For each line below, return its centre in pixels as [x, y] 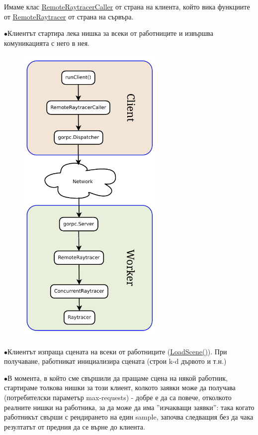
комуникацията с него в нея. [47, 43]
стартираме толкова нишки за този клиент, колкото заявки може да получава [120, 387]
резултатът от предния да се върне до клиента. [75, 426]
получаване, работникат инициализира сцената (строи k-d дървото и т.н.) [115, 361]
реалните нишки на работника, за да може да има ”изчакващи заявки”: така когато [129, 407]
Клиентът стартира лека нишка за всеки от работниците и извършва [110, 33]
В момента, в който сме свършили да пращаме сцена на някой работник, [118, 378]
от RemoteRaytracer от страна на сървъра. [69, 16]
